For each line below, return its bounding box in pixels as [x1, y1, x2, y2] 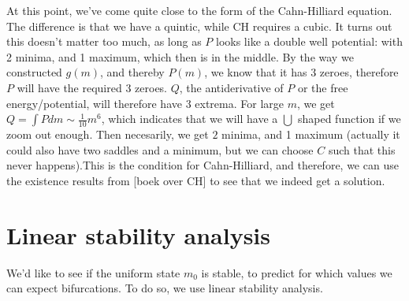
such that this [328, 141, 396, 158]
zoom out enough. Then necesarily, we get [6, 126, 209, 143]
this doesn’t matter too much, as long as [6, 33, 202, 50]
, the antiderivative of [179, 79, 284, 95]
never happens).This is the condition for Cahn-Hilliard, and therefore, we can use [6, 157, 399, 173]
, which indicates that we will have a [101, 110, 278, 127]
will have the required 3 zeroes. [17, 79, 168, 95]
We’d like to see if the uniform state [6, 264, 180, 281]
